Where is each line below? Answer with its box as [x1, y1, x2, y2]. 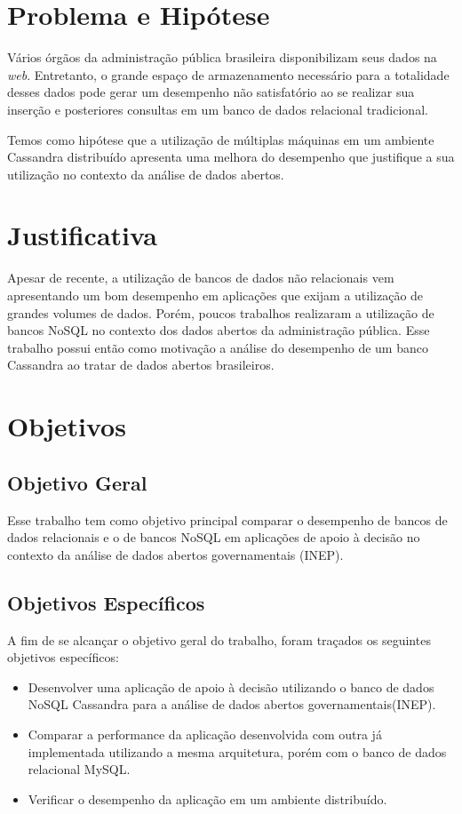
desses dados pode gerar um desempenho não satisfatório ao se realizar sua [7, 83, 415, 101]
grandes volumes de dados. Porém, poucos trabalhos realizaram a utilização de [7, 303, 434, 322]
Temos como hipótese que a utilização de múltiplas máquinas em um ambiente [7, 130, 434, 148]
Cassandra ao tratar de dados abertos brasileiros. [7, 355, 275, 374]
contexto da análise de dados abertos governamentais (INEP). [7, 545, 344, 563]
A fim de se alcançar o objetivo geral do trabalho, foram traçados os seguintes [7, 630, 431, 649]
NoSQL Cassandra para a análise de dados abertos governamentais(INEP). [28, 695, 436, 714]
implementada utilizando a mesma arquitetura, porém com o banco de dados [28, 742, 447, 761]
